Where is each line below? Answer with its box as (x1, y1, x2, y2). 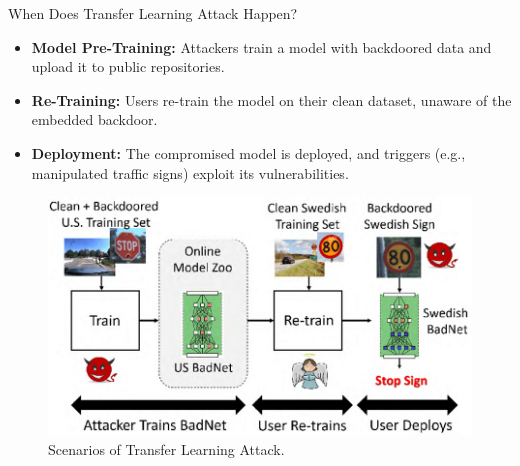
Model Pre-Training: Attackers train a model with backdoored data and (31, 36, 492, 57)
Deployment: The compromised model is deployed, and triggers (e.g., (31, 142, 466, 163)
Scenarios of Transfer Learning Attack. (48, 438, 285, 459)
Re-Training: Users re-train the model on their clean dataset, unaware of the (31, 89, 512, 110)
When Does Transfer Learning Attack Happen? (8, 3, 298, 23)
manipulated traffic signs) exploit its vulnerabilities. (31, 162, 349, 183)
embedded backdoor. (31, 109, 158, 130)
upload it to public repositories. (31, 56, 225, 77)
